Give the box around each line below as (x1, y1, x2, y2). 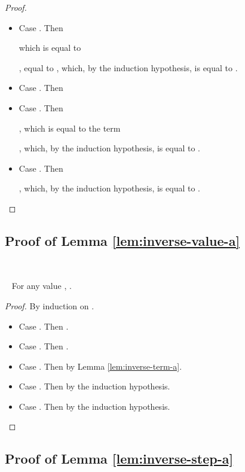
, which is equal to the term (19, 121, 121, 134)
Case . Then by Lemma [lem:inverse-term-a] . (19, 360, 182, 372)
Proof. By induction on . (5, 299, 94, 312)
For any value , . (11, 279, 72, 292)
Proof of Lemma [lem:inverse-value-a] (5, 231, 240, 249)
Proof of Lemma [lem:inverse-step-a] (5, 449, 234, 468)
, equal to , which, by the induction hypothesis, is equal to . (19, 61, 238, 74)
